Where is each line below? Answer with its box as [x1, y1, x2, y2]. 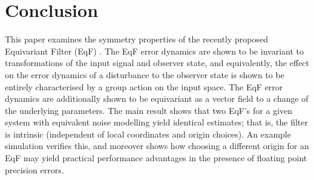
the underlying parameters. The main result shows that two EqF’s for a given [5, 104, 293, 116]
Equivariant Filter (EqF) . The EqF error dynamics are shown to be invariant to [5, 44, 304, 57]
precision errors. [5, 163, 64, 176]
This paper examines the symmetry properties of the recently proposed [5, 33, 268, 45]
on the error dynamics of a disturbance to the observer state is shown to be [5, 68, 284, 81]
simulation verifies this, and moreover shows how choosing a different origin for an [5, 139, 309, 152]
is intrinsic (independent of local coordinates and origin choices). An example [5, 127, 291, 140]
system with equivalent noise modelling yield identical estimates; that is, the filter [5, 116, 308, 128]
